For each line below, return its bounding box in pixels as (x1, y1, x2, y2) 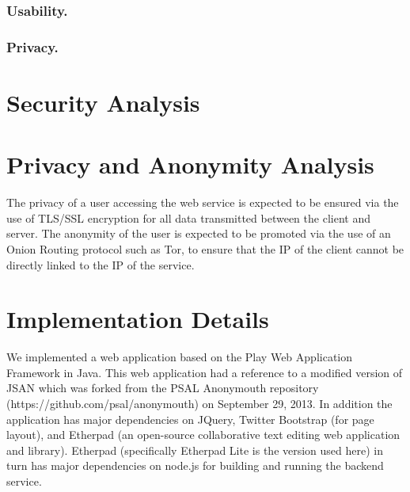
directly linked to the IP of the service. (6, 256, 195, 273)
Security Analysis (6, 86, 200, 118)
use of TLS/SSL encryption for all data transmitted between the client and (6, 209, 370, 226)
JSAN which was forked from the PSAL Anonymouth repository (6, 379, 319, 396)
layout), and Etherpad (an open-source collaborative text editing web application (6, 426, 401, 443)
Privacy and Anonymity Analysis (6, 148, 374, 181)
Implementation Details (6, 303, 269, 335)
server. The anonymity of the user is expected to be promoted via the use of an (6, 225, 391, 242)
